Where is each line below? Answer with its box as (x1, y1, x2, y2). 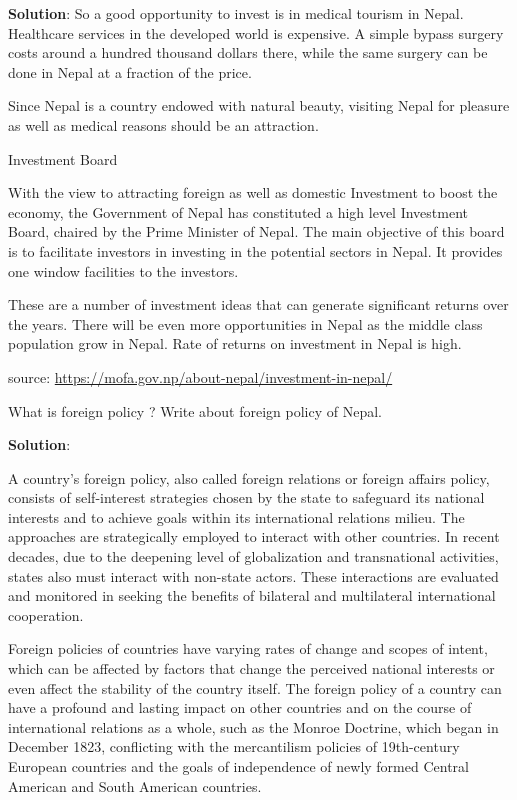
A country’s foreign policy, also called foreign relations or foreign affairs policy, (8, 467, 490, 488)
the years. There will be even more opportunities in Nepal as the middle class (8, 313, 483, 334)
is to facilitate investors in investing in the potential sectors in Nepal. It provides (8, 240, 503, 261)
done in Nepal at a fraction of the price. (8, 61, 252, 82)
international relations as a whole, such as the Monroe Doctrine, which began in (8, 716, 499, 737)
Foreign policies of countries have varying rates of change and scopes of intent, (8, 638, 488, 659)
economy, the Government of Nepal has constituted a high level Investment (8, 201, 468, 222)
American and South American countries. (8, 775, 262, 796)
